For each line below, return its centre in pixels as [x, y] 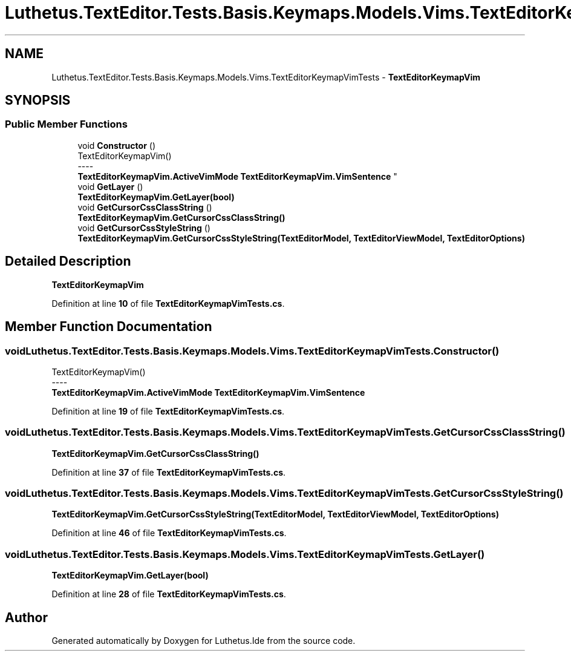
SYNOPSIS [38, 100]
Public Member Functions [66, 124]
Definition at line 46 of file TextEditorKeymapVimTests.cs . [169, 533]
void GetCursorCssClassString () [145, 207]
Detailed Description [68, 261]
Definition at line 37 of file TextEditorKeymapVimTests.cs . [169, 472]
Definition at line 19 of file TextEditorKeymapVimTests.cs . [168, 411]
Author [26, 617]
